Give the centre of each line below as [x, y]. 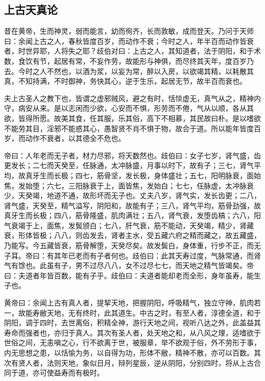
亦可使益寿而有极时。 [68, 373]
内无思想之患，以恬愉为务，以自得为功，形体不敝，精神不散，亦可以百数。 [129, 353]
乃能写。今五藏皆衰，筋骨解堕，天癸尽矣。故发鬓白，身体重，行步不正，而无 [132, 245]
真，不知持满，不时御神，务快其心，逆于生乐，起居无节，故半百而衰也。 [125, 81]
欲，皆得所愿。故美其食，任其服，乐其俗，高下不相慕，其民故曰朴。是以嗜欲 [132, 118]
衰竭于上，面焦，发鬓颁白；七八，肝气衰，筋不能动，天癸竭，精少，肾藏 [132, 225]
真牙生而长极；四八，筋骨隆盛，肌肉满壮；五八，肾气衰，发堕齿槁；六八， [129, 215]
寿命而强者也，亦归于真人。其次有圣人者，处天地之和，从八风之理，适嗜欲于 [132, 332]
